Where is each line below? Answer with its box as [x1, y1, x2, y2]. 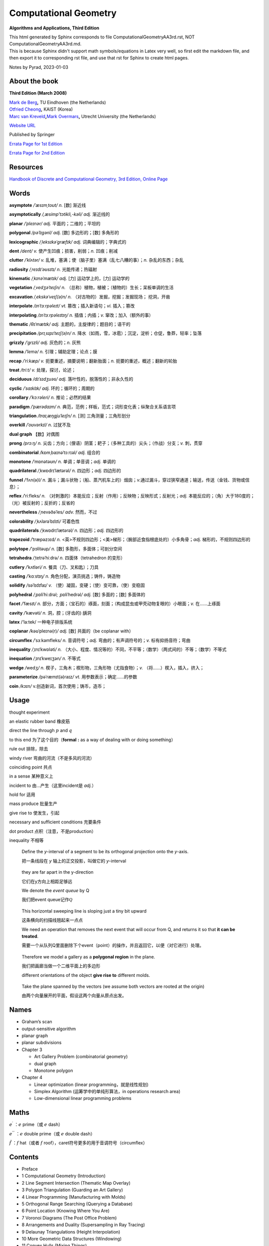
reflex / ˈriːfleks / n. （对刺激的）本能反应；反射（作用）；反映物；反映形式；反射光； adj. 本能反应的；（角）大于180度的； [9, 493, 255, 499]
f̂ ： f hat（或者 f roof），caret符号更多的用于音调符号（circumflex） [9, 1140, 148, 1146]
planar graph [21, 1032, 48, 1039]
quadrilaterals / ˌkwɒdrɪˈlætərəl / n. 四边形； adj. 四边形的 [9, 527, 124, 533]
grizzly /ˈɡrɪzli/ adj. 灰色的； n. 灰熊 [9, 339, 81, 345]
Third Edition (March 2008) [9, 90, 67, 96]
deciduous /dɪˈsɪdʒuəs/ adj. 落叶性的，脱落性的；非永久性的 [9, 376, 134, 382]
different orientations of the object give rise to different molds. [21, 972, 150, 978]
